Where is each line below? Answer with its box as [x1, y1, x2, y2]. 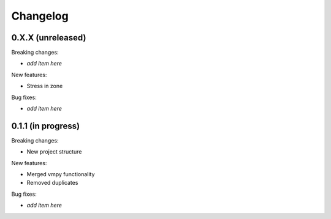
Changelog [11, 9, 69, 23]
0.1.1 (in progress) [11, 121, 80, 131]
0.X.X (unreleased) [11, 32, 86, 43]
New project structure [26, 148, 82, 155]
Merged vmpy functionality [26, 171, 95, 178]
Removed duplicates [26, 179, 78, 187]
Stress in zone [26, 83, 63, 90]
